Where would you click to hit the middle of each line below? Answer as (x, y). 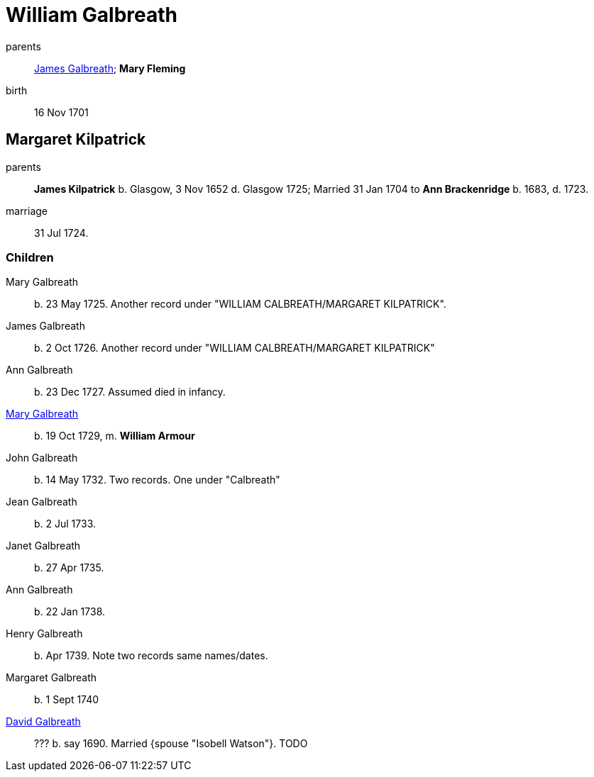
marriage (27, 211)
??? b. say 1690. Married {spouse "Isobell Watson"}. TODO (171, 744)
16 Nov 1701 (61, 112)
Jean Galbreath (42, 502)
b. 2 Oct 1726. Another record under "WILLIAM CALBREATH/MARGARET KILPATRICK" (235, 348)
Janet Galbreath (43, 546)
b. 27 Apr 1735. (69, 568)
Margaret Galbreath (51, 678)
